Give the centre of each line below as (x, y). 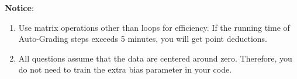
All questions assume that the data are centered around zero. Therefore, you (155, 58)
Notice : (19, 8)
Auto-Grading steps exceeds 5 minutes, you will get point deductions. (143, 39)
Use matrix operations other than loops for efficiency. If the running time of (154, 27)
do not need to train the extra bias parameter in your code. (125, 69)
